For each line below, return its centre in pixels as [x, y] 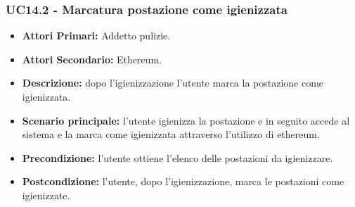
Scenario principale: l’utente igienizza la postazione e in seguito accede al [186, 120]
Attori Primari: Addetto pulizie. [96, 36]
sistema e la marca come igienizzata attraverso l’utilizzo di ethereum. [171, 134]
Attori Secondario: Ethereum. [92, 59]
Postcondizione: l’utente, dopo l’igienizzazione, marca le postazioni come [183, 181]
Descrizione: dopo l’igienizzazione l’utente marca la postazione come [173, 83]
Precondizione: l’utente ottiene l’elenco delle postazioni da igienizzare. [177, 157]
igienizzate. [46, 195]
